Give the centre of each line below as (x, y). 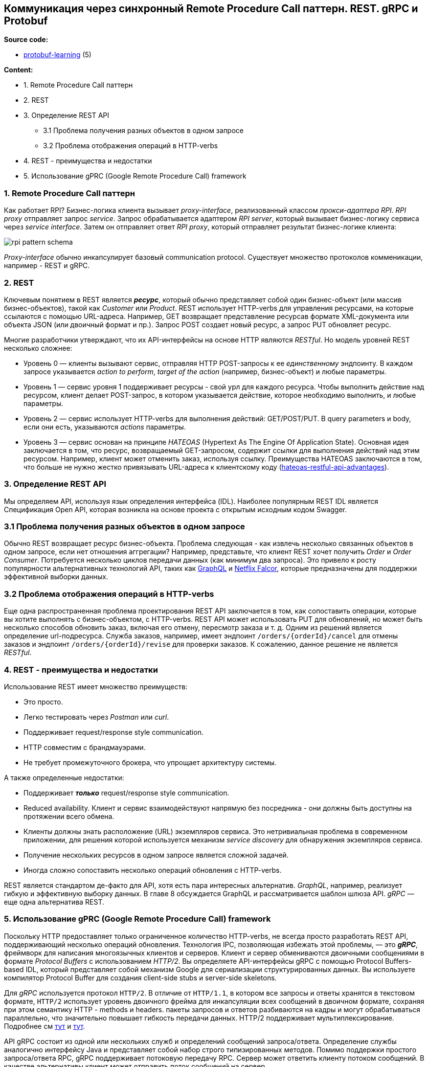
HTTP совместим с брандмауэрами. (85, 747)
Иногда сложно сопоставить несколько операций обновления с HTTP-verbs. (153, 870)
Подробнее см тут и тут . (45, 1026)
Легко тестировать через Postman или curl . (96, 717)
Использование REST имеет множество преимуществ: (96, 686)
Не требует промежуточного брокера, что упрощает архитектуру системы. (150, 762)
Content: (19, 70)
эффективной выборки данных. (56, 577)
